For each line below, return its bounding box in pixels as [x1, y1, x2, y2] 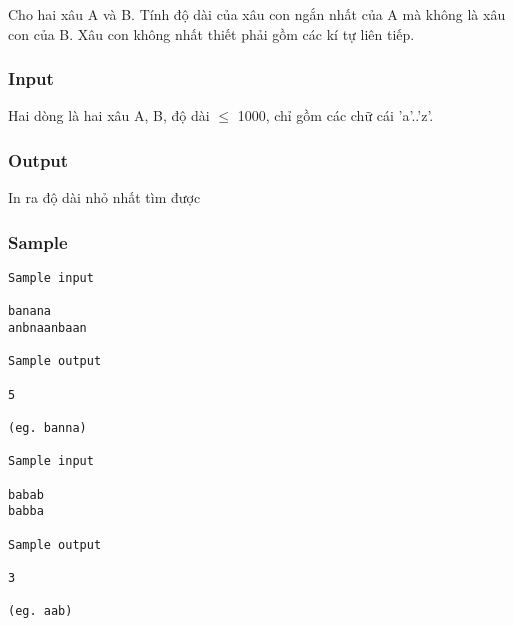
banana [8, 304, 51, 319]
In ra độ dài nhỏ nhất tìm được [8, 187, 201, 208]
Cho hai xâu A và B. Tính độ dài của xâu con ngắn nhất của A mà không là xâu [8, 4, 506, 24]
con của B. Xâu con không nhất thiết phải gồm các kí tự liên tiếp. [8, 23, 415, 44]
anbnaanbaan [8, 321, 87, 335]
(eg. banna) [8, 420, 87, 435]
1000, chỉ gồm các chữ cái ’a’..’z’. [237, 105, 434, 126]
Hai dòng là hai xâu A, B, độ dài [8, 105, 210, 126]
